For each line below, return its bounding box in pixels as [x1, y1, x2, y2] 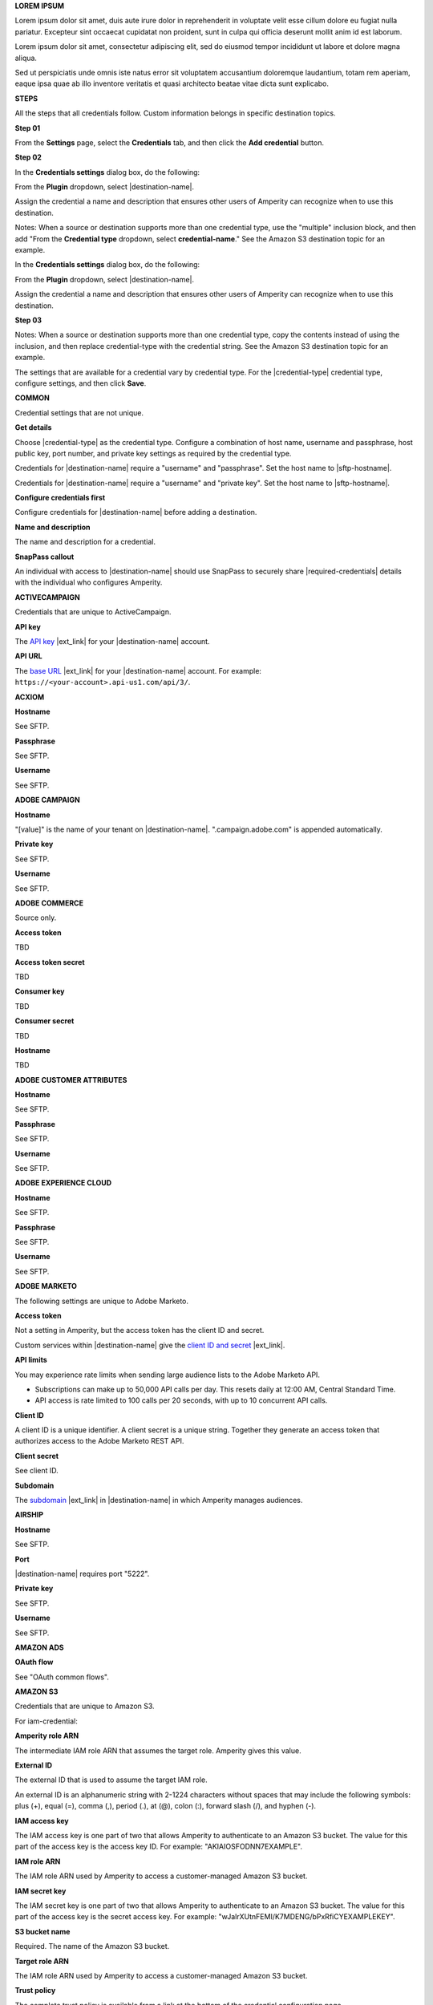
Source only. [14, 913, 57, 922]
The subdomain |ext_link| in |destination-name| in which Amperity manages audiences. [14, 1496, 303, 1505]
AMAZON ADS [14, 1642, 64, 1652]
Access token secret [14, 957, 85, 966]
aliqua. [14, 53, 38, 63]
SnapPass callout [14, 552, 75, 561]
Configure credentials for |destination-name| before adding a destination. [14, 508, 257, 517]
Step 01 [14, 123, 41, 132]
